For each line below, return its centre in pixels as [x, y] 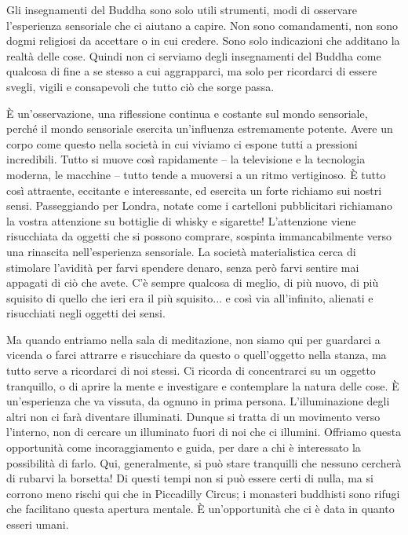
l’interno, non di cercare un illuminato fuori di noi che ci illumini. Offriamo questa [204, 432]
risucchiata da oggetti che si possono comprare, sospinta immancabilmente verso [199, 236]
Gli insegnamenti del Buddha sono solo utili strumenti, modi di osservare [182, 9]
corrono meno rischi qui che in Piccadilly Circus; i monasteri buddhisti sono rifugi [203, 493]
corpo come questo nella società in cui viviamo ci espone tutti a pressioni [182, 143]
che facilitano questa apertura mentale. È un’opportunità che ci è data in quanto [200, 509]
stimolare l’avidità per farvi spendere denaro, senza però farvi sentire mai [183, 267]
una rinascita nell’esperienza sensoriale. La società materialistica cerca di [181, 251]
